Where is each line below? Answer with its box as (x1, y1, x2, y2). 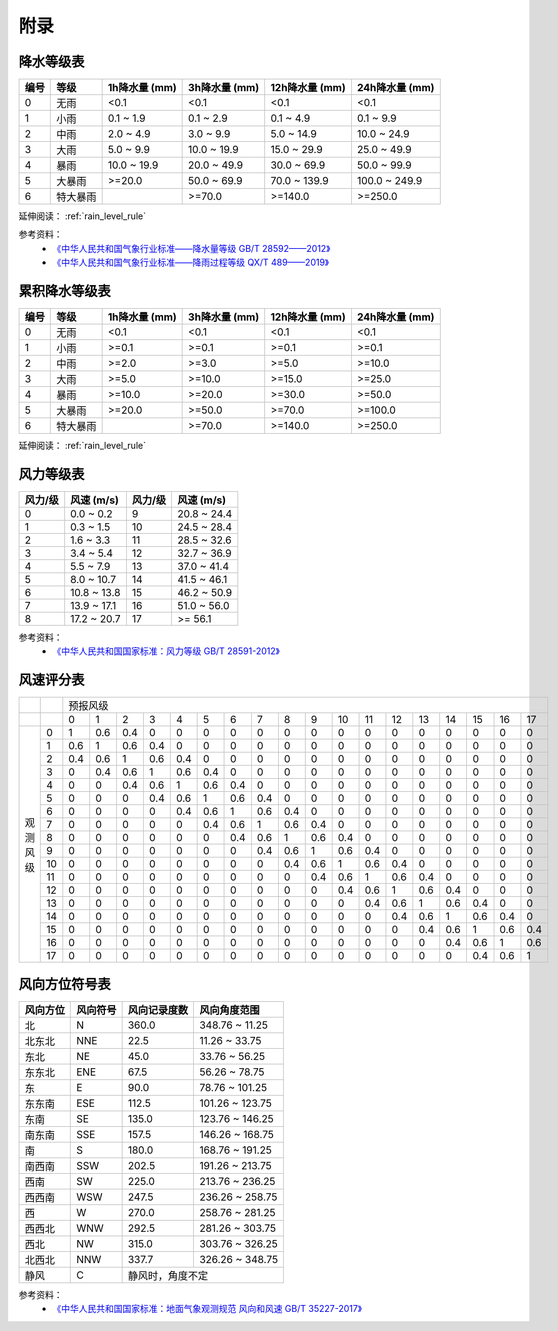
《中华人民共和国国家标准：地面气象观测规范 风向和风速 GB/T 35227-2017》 (52, 1303, 362, 1315)
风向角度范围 (199, 1003, 260, 1017)
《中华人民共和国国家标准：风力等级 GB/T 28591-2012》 (52, 645, 280, 657)
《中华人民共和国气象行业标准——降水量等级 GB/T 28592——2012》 (52, 242, 331, 254)
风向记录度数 (127, 1003, 189, 1017)
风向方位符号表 (18, 975, 111, 992)
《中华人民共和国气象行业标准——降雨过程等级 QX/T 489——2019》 (52, 256, 330, 269)
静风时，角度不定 (127, 1268, 209, 1282)
